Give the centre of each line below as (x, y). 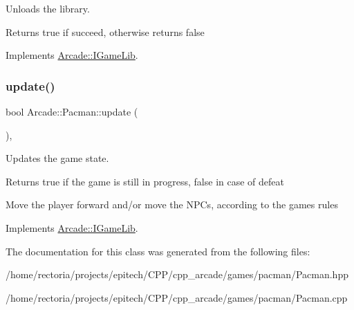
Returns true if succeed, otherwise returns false (105, 31)
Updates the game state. (57, 158)
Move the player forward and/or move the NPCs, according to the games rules (172, 204)
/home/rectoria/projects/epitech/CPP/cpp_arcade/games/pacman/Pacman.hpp (177, 274)
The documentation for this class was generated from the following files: (158, 251)
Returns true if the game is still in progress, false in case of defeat (145, 181)
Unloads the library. (48, 8)
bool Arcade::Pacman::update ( (72, 111)
